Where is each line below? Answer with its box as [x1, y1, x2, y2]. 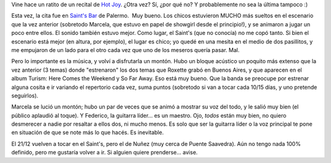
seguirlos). [11, 92, 39, 99]
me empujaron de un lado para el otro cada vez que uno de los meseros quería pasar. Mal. [11, 46, 240, 53]
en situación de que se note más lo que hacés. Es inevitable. [11, 129, 164, 136]
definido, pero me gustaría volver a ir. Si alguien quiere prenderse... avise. [11, 149, 198, 156]
